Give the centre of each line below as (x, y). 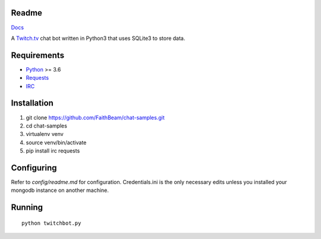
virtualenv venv (45, 134)
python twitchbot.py (51, 223)
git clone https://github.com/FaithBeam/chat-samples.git (95, 117)
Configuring (34, 168)
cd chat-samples (47, 126)
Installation (32, 103)
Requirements (38, 55)
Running (27, 208)
